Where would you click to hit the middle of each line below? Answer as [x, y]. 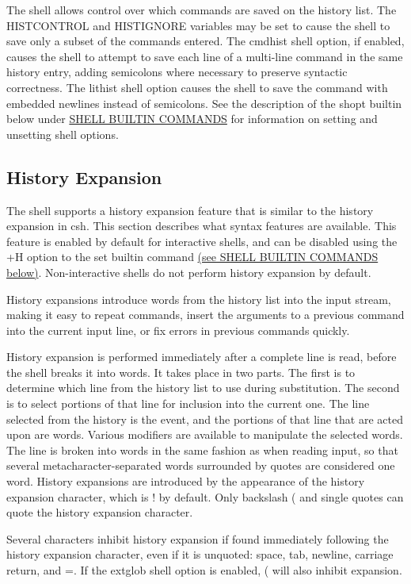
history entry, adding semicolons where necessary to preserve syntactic [177, 72]
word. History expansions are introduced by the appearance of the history [186, 481]
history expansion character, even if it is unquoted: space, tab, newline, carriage [200, 554]
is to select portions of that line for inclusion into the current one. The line [188, 403]
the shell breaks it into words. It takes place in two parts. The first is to [181, 372]
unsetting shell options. [63, 134]
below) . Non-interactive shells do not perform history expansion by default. [189, 272]
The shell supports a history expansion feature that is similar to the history [190, 210]
